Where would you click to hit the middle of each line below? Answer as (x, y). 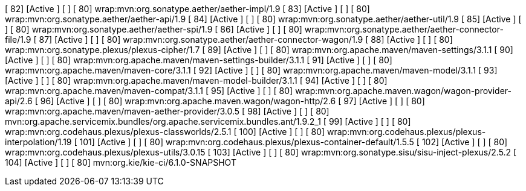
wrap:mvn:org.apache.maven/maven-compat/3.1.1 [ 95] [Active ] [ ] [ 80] (149, 91)
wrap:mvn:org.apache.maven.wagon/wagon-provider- (404, 91)
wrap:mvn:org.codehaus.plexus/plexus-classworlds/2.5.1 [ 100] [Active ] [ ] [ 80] (165, 132)
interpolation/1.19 (38, 142)
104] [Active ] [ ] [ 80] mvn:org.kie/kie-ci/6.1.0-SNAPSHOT (121, 162)
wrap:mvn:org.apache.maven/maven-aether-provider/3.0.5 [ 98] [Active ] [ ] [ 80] (167, 111)
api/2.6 (19, 101)
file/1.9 (18, 39)
